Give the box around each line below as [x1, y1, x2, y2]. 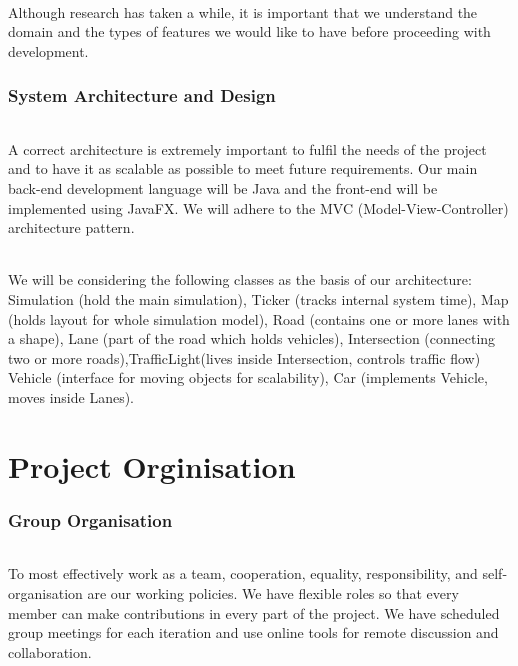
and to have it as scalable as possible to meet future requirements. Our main [8, 158, 478, 179]
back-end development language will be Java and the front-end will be [8, 178, 438, 199]
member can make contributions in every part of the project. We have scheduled [8, 602, 500, 623]
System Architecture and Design [8, 83, 276, 108]
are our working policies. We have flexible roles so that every [87, 583, 459, 603]
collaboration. [8, 641, 92, 662]
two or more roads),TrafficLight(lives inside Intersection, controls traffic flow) [8, 347, 481, 368]
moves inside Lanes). [8, 386, 135, 407]
